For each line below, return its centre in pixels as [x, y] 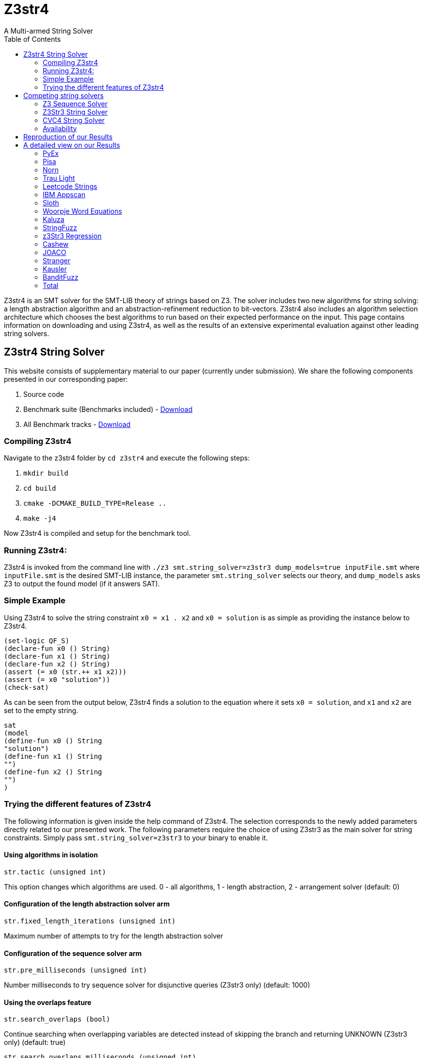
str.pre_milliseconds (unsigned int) [76, 970]
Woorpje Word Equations [82, 211]
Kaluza [54, 219]
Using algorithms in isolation [51, 855]
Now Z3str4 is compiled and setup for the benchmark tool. [98, 533]
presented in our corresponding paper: [66, 379]
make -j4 [40, 519]
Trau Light [59, 178]
